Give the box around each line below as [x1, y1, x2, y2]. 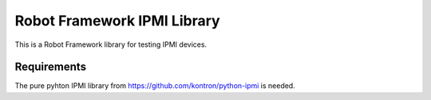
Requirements [14, 60, 87, 74]
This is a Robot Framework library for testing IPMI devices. [14, 40, 208, 49]
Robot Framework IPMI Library [14, 12, 220, 29]
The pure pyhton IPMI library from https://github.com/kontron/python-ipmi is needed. [14, 81, 295, 90]
